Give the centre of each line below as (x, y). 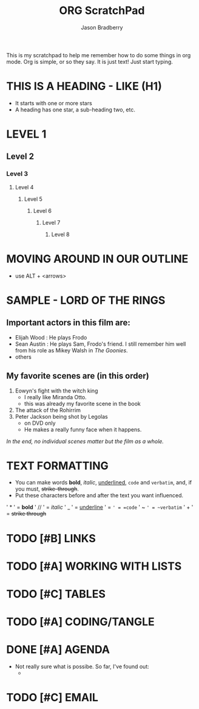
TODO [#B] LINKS (51, 538)
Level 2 (20, 157)
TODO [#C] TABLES (56, 594)
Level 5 (33, 199)
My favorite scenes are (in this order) (78, 376)
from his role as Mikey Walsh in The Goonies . (72, 350)
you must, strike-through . (47, 489)
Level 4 (24, 187)
